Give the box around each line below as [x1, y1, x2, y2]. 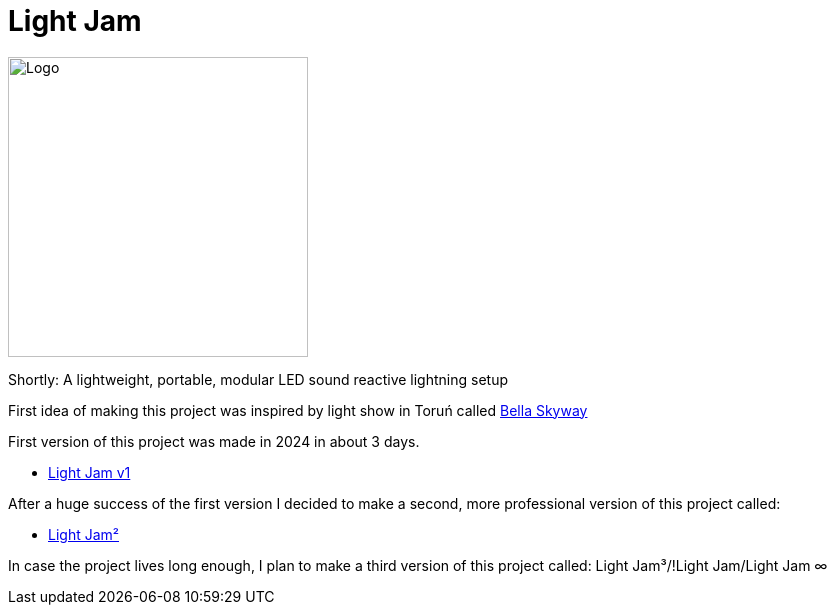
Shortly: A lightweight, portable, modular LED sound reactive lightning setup [8, 370, 508, 388]
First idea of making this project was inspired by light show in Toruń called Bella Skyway [8, 401, 588, 419]
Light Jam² [48, 525, 119, 543]
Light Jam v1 [48, 463, 131, 481]
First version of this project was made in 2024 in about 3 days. [8, 432, 420, 450]
